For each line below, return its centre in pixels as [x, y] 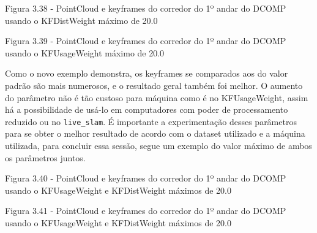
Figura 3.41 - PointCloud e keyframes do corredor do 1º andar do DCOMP [146, 211]
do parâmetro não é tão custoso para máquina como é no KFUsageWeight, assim [157, 97]
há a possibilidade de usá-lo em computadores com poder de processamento [147, 109]
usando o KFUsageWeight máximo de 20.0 [85, 52]
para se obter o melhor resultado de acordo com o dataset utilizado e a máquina [155, 133]
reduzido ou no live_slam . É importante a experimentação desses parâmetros [151, 121]
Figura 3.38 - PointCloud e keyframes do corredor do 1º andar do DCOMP [146, 8]
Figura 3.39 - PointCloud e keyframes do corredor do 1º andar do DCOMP [146, 41]
